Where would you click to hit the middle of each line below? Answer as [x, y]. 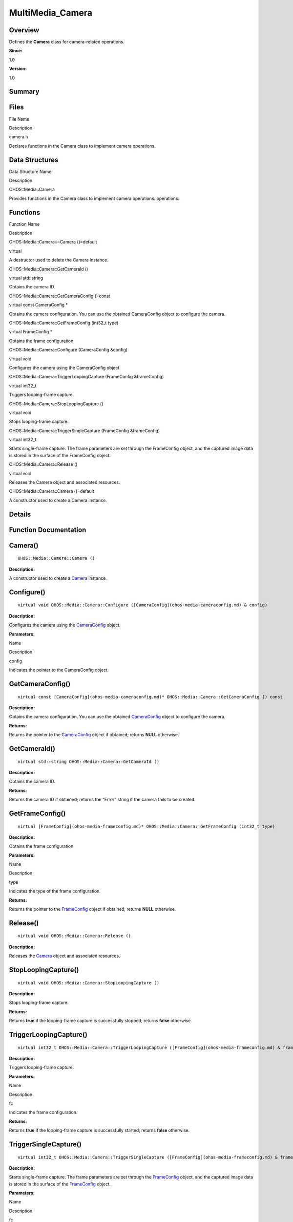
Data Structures [34, 160]
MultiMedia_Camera [51, 13]
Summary [24, 92]
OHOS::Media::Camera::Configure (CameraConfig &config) [68, 350]
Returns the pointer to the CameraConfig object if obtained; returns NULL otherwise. [94, 735]
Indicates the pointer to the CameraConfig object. [59, 670]
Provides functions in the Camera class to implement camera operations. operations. [94, 198]
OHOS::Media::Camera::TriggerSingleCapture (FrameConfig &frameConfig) [84, 431]
